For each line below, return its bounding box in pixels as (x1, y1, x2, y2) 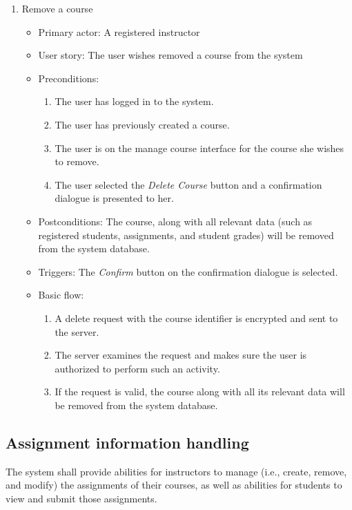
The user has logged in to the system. (55, 94, 214, 108)
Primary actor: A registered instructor (38, 24, 200, 39)
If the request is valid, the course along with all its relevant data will (55, 384, 345, 399)
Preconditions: (38, 70, 99, 85)
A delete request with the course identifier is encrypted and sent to (55, 310, 338, 325)
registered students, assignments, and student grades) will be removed (38, 227, 334, 242)
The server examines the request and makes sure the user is (55, 348, 307, 362)
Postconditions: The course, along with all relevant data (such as (38, 214, 313, 228)
